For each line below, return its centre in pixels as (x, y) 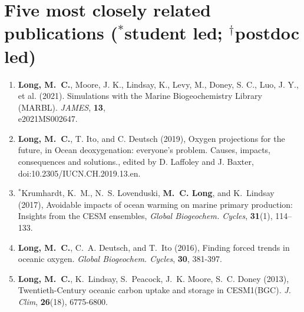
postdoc (267, 33)
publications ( (61, 33)
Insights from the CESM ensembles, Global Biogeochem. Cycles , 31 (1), (145, 216)
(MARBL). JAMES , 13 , (62, 107)
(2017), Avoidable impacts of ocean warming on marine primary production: (155, 204)
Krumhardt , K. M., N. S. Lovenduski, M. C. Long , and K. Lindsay (148, 193)
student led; (174, 33)
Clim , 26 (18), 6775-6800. (63, 301)
